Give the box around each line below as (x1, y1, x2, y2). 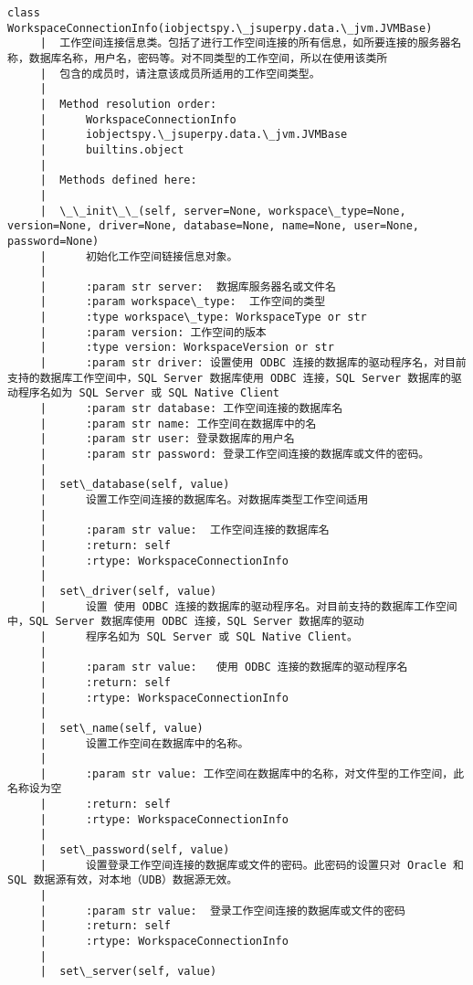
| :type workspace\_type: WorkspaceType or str (39, 311, 367, 324)
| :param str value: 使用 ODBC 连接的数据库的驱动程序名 (39, 661, 408, 674)
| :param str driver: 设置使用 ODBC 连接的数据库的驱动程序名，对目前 (39, 356, 467, 370)
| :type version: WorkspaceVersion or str (39, 341, 334, 355)
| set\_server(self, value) (39, 965, 217, 979)
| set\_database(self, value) (39, 478, 230, 492)
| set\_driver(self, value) (39, 584, 217, 598)
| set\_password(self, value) (39, 843, 230, 857)
